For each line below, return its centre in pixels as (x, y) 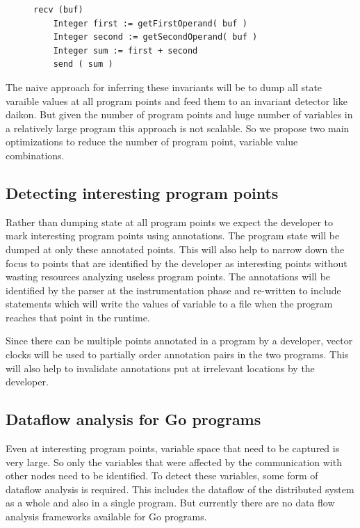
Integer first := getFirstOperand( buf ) (150, 23)
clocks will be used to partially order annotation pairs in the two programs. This (177, 354)
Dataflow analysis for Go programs (133, 419)
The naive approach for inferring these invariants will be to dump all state (164, 87)
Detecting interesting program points (142, 192)
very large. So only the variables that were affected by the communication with (174, 462)
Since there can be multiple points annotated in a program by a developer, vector (179, 341)
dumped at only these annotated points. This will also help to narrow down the (175, 249)
